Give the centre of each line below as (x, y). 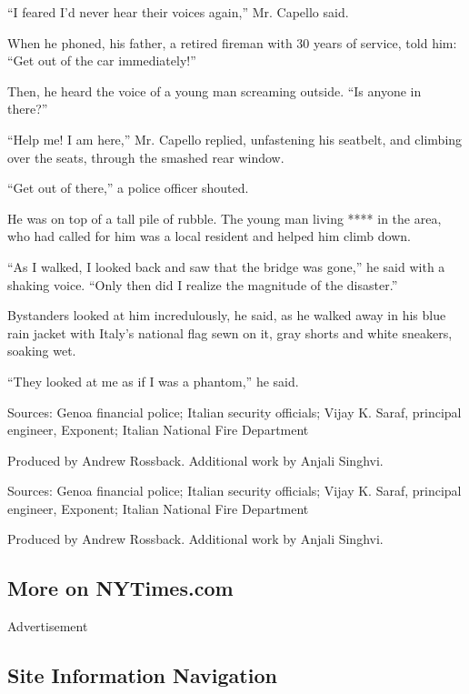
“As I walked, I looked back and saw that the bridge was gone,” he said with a (226, 266)
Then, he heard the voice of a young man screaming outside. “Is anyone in (215, 91)
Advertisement (48, 626)
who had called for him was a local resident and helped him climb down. (209, 236)
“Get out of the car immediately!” (102, 60)
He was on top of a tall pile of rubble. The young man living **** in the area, (225, 218)
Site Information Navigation (142, 675)
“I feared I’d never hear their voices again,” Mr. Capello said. (178, 12)
